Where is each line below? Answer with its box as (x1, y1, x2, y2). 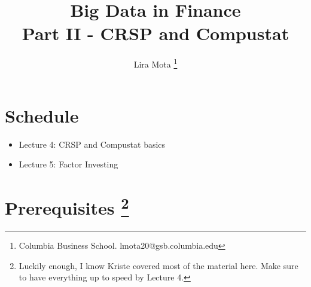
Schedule (5, 103, 79, 127)
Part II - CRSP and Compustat (22, 21, 289, 45)
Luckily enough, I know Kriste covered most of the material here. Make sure (19, 259, 298, 271)
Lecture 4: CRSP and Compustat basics (19, 138, 166, 150)
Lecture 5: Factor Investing (19, 158, 118, 170)
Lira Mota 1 (133, 56, 178, 70)
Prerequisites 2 (5, 193, 129, 220)
